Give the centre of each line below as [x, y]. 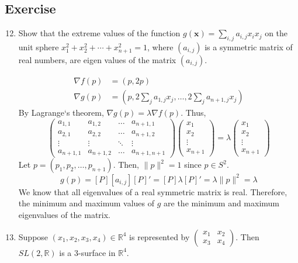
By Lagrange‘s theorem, [61, 113]
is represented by [160, 236]
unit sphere [39, 47]
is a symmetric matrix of [249, 47]
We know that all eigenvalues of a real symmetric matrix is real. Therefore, [153, 191]
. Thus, [193, 113]
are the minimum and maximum [222, 203]
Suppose [33, 236]
